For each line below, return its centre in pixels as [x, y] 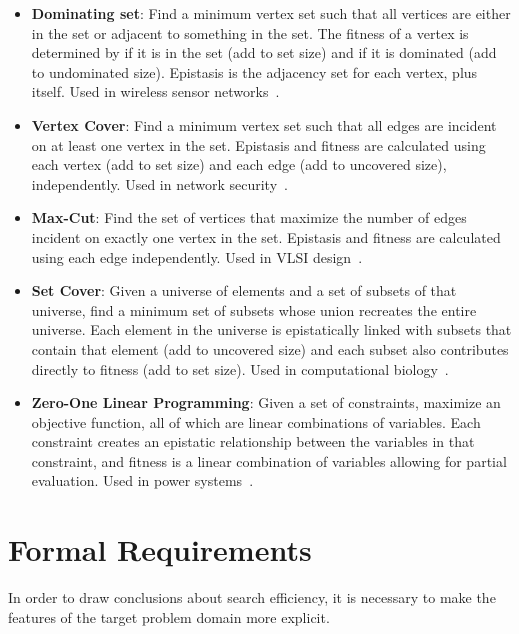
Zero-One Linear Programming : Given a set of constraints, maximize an [266, 402]
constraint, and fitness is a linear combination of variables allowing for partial [269, 460]
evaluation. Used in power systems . [142, 480]
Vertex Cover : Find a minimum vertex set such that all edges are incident [264, 124]
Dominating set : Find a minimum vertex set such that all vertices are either [271, 13]
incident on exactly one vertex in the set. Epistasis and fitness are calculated [266, 236]
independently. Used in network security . [159, 183]
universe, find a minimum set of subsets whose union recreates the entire [254, 309]
